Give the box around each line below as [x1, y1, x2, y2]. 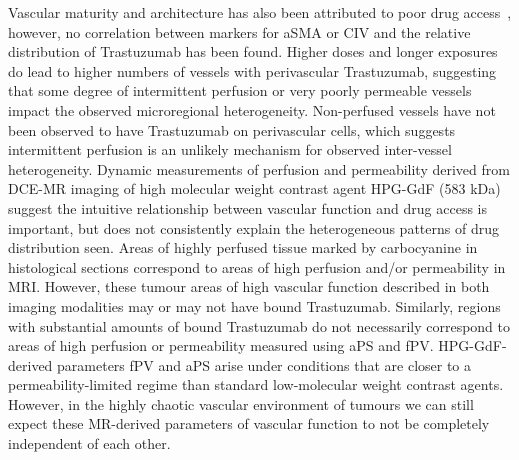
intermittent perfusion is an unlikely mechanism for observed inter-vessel [8, 139, 452, 160]
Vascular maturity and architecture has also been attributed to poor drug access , [8, 2, 512, 22]
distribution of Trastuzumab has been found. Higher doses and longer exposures [8, 41, 498, 62]
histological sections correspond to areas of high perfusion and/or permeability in [8, 256, 506, 277]
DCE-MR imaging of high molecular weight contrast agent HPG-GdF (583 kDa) [8, 178, 501, 199]
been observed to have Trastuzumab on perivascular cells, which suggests [8, 119, 456, 140]
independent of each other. [8, 433, 171, 454]
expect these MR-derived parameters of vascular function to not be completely [8, 413, 490, 434]
